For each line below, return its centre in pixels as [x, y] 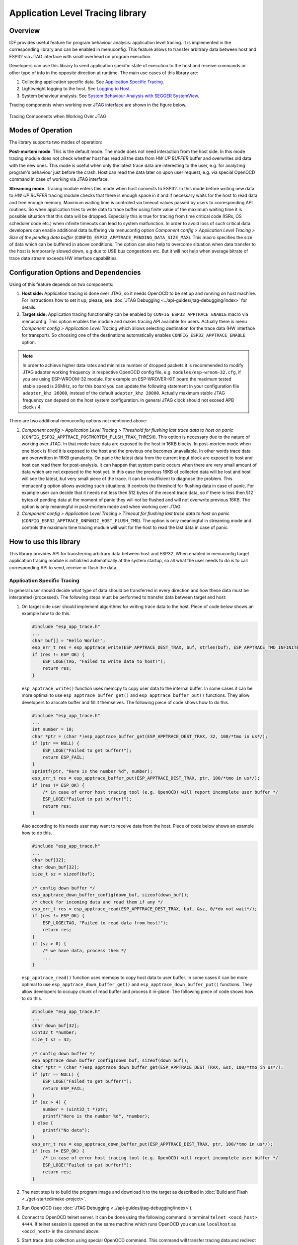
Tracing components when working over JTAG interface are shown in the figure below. [98, 105]
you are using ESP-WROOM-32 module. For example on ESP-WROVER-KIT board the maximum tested [127, 379]
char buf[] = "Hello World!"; [69, 640]
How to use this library [45, 542]
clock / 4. [32, 407]
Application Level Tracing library [78, 13]
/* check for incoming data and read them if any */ [98, 902]
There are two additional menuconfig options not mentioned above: [78, 421]
